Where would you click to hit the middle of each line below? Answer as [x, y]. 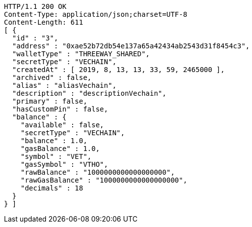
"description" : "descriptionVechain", [89, 93]
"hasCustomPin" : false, [60, 109]
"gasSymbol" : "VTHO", [64, 164]
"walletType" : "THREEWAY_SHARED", [81, 54]
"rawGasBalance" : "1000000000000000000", [104, 180]
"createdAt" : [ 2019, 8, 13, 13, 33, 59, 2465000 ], [118, 70]
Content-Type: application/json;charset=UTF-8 [96, 14]
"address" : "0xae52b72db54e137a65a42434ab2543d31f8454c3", [131, 46]
